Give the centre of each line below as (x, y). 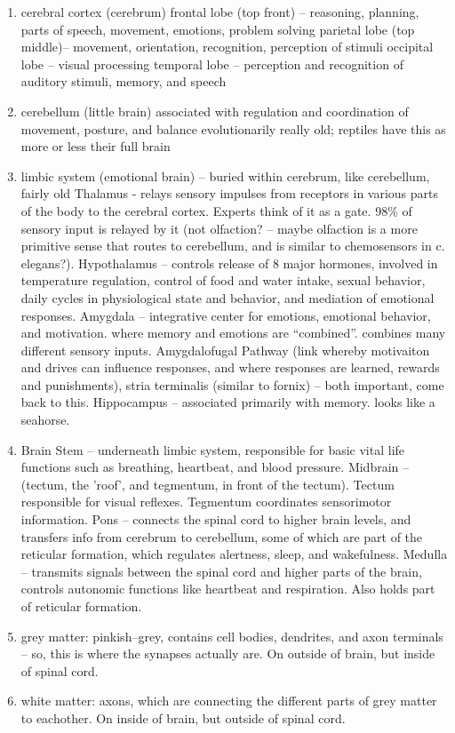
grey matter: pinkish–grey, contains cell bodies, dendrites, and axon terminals (232, 636)
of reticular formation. (81, 606)
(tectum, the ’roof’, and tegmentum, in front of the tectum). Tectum (208, 484)
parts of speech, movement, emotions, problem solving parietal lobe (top (218, 29)
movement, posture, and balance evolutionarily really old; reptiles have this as (233, 128)
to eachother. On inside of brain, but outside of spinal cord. (183, 717)
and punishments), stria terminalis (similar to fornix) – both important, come (232, 384)
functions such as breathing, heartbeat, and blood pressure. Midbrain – (215, 467)
